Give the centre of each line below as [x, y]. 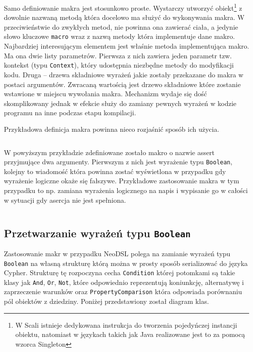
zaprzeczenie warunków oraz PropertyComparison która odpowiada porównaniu [123, 291]
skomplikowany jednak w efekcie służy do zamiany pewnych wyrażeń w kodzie [120, 103]
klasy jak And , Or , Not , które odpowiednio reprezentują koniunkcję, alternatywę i [124, 282]
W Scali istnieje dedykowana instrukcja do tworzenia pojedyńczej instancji [126, 325]
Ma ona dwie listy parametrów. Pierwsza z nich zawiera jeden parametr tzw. [118, 55]
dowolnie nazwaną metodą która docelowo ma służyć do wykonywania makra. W [124, 17]
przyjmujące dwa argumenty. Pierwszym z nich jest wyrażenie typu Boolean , [118, 162]
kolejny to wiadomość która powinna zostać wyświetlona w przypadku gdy [115, 171]
